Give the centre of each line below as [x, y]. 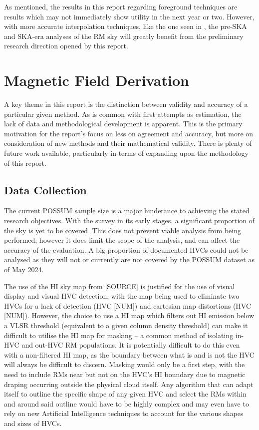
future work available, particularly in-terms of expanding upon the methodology [126, 153]
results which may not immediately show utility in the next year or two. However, [129, 16]
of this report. [25, 163]
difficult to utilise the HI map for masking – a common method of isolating [119, 335]
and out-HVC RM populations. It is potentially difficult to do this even [131, 345]
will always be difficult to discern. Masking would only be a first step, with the [125, 364]
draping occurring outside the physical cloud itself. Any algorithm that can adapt [129, 384]
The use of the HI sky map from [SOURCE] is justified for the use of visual [120, 286]
